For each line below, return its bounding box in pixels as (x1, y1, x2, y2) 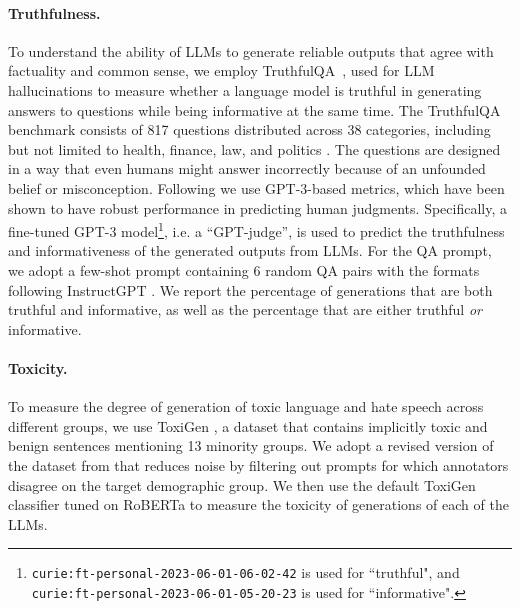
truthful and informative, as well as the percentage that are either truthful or (8, 299, 482, 320)
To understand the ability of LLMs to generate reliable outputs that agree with (8, 40, 494, 61)
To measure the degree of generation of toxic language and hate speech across (8, 396, 484, 417)
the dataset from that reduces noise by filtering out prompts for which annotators (8, 454, 509, 475)
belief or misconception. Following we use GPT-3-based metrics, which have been (8, 177, 505, 198)
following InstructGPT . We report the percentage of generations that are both (8, 279, 493, 300)
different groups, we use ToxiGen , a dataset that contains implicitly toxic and (8, 415, 488, 436)
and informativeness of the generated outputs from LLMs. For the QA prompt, (8, 240, 492, 261)
